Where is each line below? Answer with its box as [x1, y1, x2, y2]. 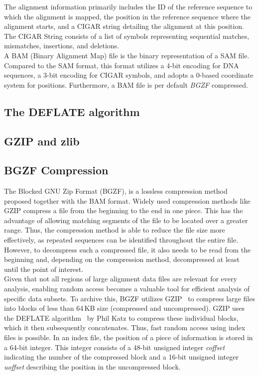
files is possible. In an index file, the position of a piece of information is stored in [4, 332, 253, 343]
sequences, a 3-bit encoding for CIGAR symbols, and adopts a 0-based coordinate [4, 70, 254, 80]
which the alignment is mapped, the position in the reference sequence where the [4, 11, 251, 21]
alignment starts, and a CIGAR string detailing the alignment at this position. [4, 21, 244, 31]
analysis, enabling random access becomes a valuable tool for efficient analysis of [4, 283, 250, 294]
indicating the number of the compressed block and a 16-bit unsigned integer [4, 352, 239, 362]
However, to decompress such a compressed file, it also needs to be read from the [4, 244, 251, 254]
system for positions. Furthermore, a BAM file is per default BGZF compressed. [4, 79, 248, 90]
